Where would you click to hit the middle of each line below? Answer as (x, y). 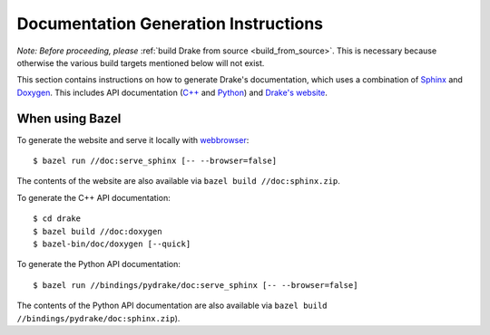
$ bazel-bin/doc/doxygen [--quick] (112, 244)
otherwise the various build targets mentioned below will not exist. (141, 62)
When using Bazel (69, 118)
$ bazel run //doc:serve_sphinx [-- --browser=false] (155, 161)
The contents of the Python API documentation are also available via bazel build (172, 306)
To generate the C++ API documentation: (94, 197)
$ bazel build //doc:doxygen (98, 231)
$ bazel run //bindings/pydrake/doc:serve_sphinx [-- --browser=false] (196, 285)
